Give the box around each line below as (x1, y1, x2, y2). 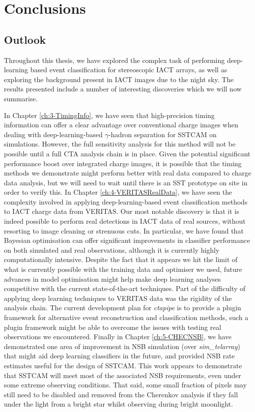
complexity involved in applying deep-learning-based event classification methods (4, 196, 248, 206)
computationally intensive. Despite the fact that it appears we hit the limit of (4, 254, 238, 265)
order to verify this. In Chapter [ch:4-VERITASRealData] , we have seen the (4, 187, 232, 197)
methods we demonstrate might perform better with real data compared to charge (4, 168, 252, 178)
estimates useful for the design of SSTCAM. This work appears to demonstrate (4, 360, 242, 370)
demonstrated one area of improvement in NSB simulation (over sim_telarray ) (4, 341, 240, 351)
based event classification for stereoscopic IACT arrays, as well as (30, 64, 227, 75)
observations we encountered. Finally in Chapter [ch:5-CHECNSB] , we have (4, 331, 232, 342)
